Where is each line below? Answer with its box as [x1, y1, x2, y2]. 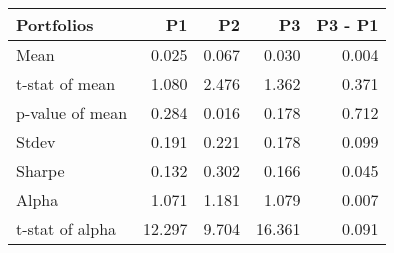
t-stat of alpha [16, 217, 117, 240]
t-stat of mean [16, 72, 116, 95]
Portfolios [16, 13, 94, 36]
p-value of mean [16, 101, 128, 124]
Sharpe [16, 159, 65, 182]
